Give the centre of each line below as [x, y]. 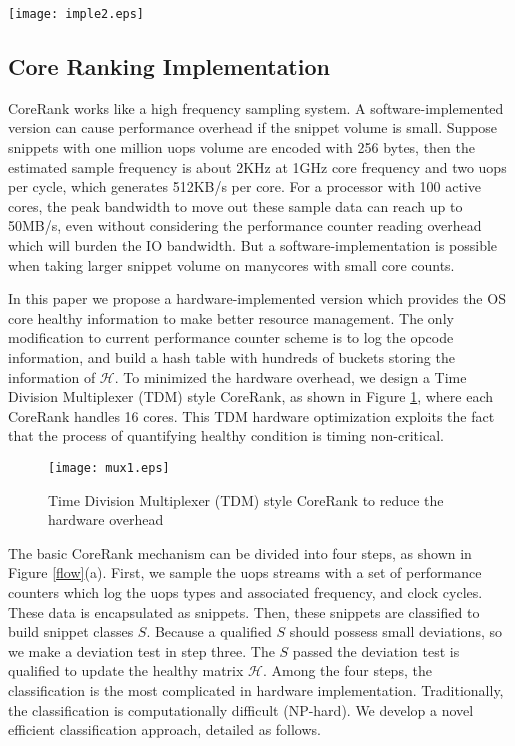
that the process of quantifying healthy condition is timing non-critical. [226, 435]
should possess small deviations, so [395, 631]
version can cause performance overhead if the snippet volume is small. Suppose [253, 127]
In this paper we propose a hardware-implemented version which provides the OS [257, 298]
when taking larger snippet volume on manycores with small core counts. [231, 264]
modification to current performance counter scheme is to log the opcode [231, 337]
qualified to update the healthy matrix [126, 670]
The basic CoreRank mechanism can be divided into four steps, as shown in [240, 552]
